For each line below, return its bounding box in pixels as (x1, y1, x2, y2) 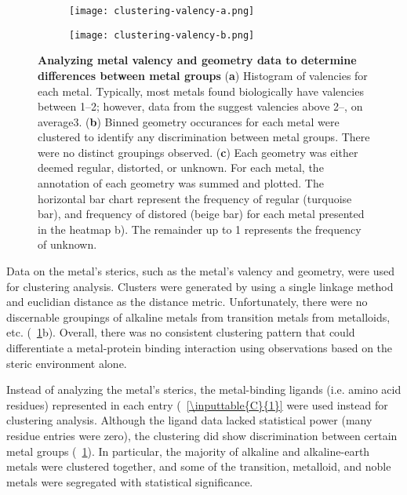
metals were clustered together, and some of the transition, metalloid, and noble (6, 458, 391, 475)
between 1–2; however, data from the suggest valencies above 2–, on (38, 98, 363, 115)
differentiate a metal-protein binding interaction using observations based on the (6, 340, 393, 355)
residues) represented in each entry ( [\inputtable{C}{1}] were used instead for (6, 396, 388, 413)
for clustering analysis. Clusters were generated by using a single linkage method (6, 278, 394, 294)
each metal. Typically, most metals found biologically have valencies (38, 82, 364, 99)
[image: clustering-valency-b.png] (69, 29, 255, 41)
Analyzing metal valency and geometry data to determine (38, 52, 357, 68)
